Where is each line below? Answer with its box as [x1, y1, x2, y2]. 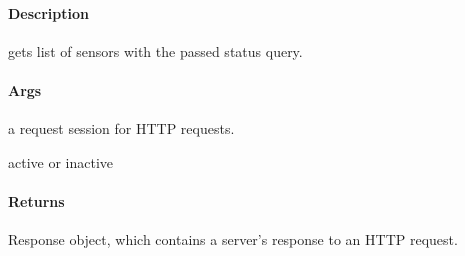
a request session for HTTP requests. [8, 118, 235, 139]
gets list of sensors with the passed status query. [8, 40, 303, 61]
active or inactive [8, 151, 114, 172]
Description [8, 2, 90, 23]
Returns [8, 190, 65, 211]
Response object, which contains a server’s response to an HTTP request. [8, 229, 458, 250]
